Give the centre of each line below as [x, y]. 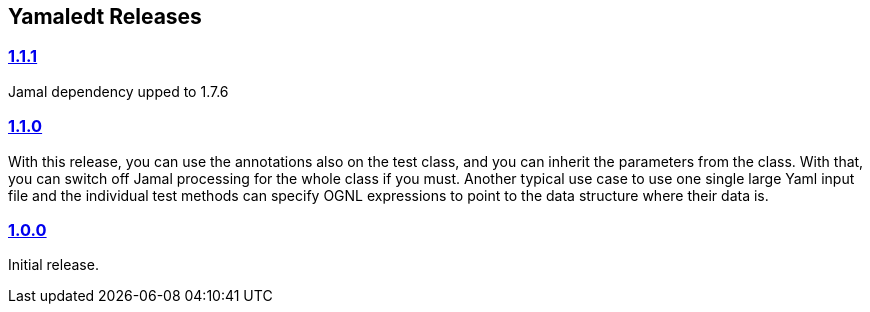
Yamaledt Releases [105, 16]
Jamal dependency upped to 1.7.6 [118, 91]
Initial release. [53, 265]
